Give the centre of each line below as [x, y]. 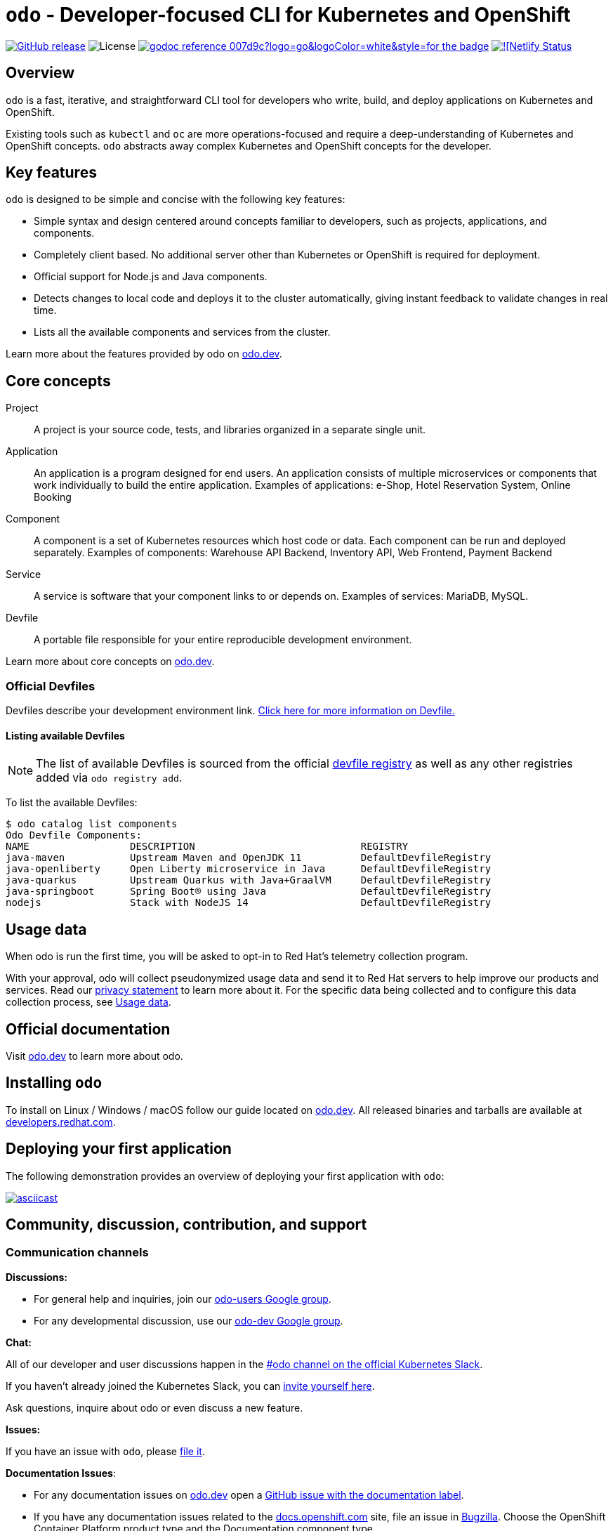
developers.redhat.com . [61, 1122]
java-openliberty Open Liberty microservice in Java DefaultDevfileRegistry [249, 869]
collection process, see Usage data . [88, 1002]
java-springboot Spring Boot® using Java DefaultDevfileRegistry [249, 892]
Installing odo [54, 1083]
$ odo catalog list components [92, 824]
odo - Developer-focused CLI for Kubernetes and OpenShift [288, 15]
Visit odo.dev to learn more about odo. [94, 1056]
